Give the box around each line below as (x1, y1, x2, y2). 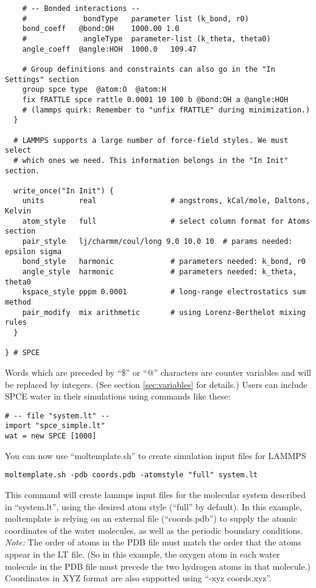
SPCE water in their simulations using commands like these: (5, 390, 231, 403)
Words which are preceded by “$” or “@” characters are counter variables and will (5, 365, 311, 378)
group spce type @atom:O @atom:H (22, 85, 166, 94)
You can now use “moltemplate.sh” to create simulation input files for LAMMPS (5, 449, 306, 462)
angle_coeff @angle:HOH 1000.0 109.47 (22, 44, 197, 54)
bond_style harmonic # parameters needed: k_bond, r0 (22, 257, 306, 266)
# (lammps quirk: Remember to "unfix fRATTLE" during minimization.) (22, 105, 311, 114)
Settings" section (5, 75, 79, 84)
